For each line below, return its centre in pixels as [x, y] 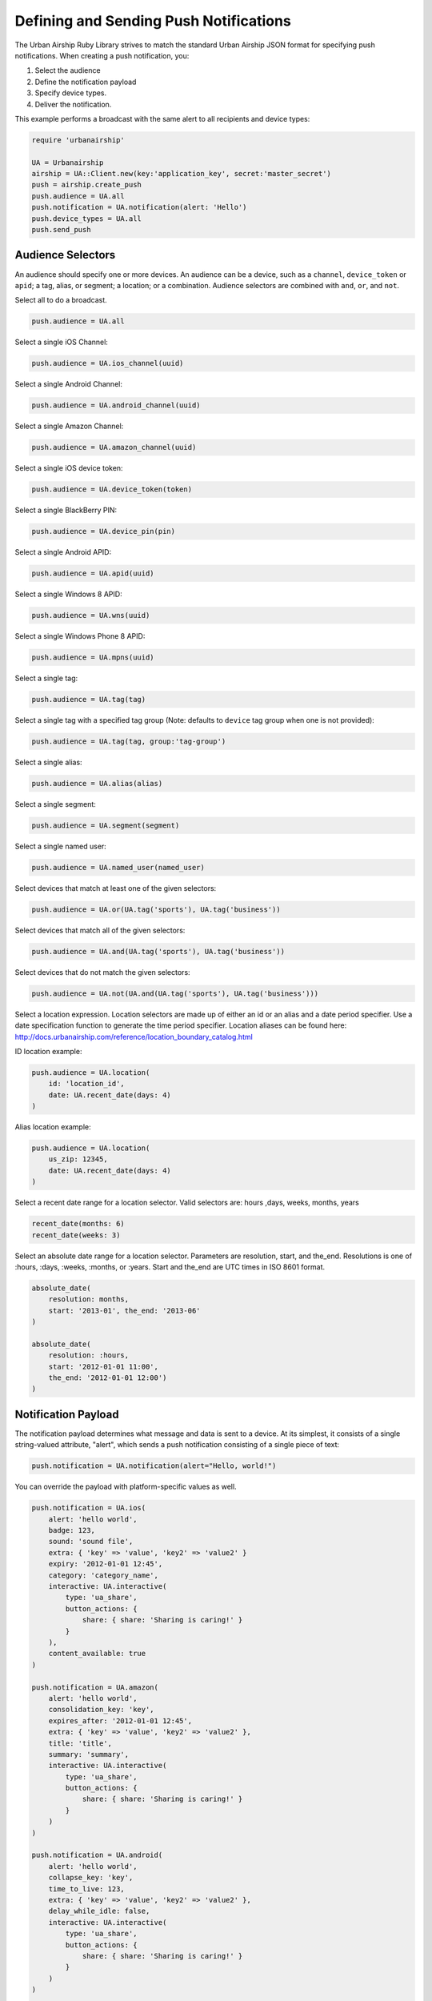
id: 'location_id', [87, 1084]
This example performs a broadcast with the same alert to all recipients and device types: [162, 118]
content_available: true [97, 1654]
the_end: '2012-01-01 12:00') [108, 1378]
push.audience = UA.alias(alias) [97, 783]
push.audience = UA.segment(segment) [106, 825]
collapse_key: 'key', [91, 1878]
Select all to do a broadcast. [61, 300]
